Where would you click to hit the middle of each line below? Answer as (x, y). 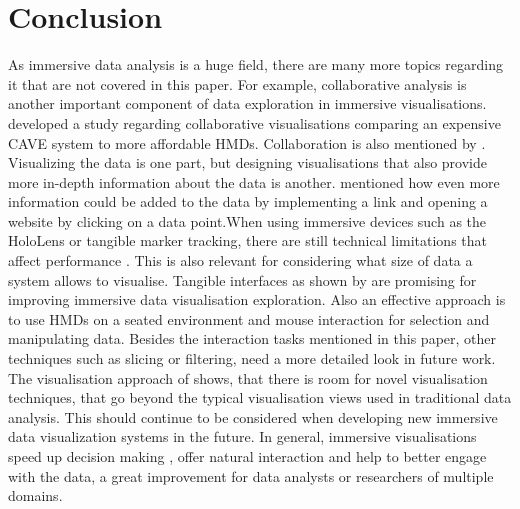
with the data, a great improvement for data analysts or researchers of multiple (251, 475)
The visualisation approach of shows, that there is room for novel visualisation (248, 377)
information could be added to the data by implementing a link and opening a (248, 201)
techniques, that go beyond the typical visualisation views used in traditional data (260, 397)
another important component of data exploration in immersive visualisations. (247, 103)
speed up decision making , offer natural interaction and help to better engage (247, 456)
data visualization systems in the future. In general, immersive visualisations (242, 436)
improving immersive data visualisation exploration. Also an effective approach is (257, 299)
